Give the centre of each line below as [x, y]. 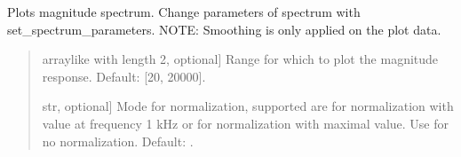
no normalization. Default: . [118, 141]
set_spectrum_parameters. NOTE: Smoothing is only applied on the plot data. [224, 29]
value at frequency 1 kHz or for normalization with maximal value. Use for [246, 123]
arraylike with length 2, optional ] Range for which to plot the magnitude [240, 59]
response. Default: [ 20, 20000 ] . [124, 76]
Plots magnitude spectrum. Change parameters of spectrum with [184, 12]
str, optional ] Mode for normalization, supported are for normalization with [248, 106]
